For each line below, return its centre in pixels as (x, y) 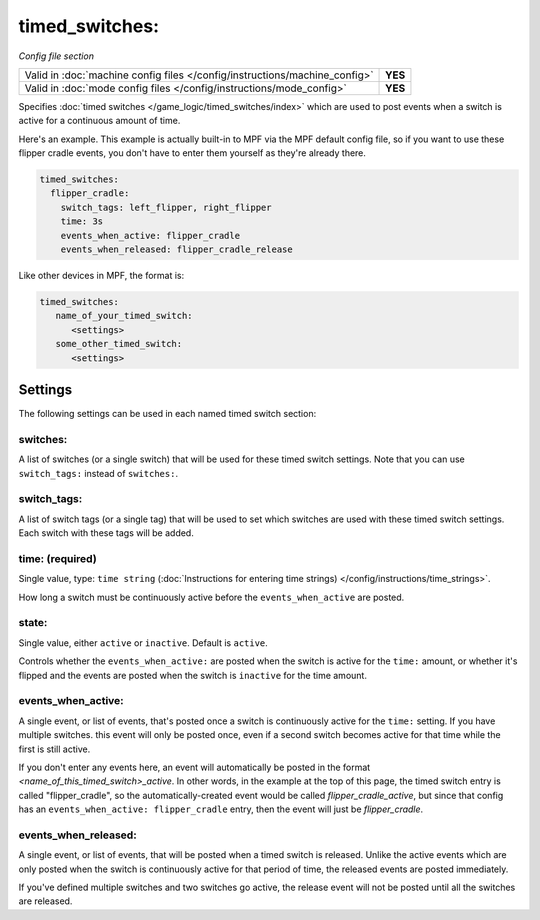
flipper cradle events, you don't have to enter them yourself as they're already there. (192, 153)
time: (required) (57, 558)
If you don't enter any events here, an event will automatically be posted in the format (194, 767)
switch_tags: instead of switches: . (98, 473)
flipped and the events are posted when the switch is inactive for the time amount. (192, 675)
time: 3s (82, 221)
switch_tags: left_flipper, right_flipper (166, 207)
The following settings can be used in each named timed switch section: (167, 414)
